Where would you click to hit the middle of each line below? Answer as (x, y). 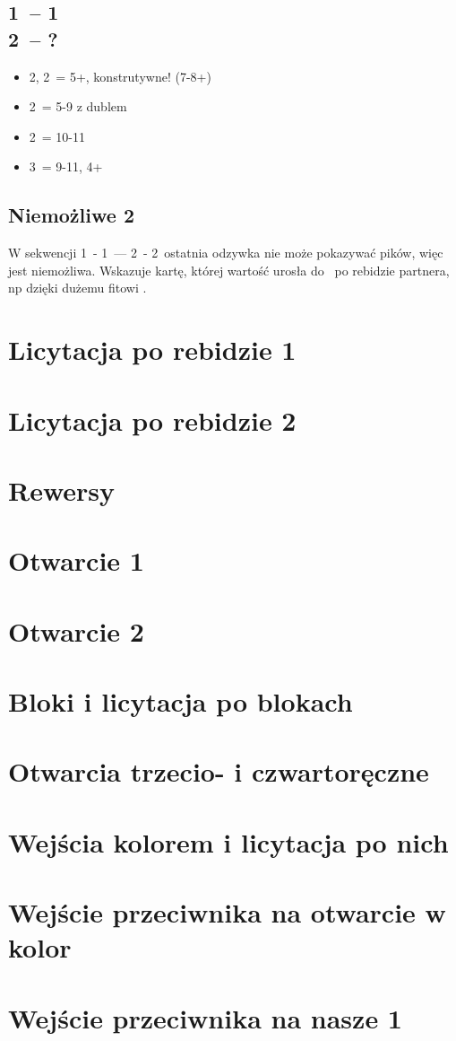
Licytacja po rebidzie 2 (152, 420)
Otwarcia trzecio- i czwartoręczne (219, 771)
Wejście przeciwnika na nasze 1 (205, 1017)
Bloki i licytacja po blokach (181, 701)
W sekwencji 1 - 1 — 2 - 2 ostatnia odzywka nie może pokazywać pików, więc (226, 253)
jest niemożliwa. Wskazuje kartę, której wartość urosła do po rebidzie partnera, (229, 270)
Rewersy (62, 490)
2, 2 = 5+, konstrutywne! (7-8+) (120, 76)
